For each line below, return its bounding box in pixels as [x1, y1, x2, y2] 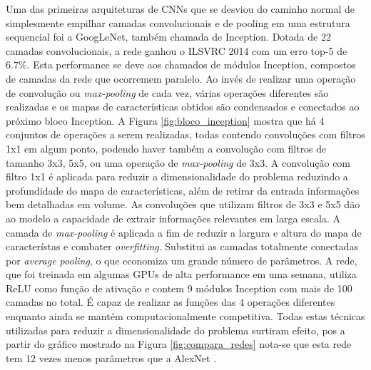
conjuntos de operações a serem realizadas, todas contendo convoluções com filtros [6, 127, 365, 142]
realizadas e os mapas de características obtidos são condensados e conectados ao [6, 99, 360, 114]
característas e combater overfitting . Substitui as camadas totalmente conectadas [6, 239, 358, 254]
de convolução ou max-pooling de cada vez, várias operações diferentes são [6, 85, 329, 100]
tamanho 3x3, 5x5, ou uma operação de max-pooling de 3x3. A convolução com [6, 155, 351, 170]
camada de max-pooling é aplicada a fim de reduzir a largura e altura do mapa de [6, 225, 362, 240]
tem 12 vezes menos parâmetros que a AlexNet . [6, 350, 217, 365]
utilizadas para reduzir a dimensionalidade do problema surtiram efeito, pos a [6, 322, 345, 337]
